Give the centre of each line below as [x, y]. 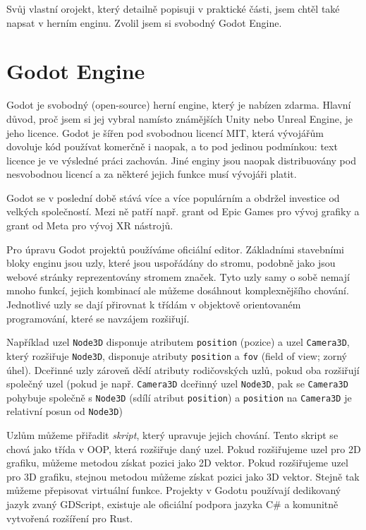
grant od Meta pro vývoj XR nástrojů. [90, 225]
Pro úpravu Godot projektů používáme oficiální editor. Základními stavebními [175, 249]
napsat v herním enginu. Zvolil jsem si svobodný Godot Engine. [144, 22]
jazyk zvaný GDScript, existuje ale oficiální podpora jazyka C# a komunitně [172, 504]
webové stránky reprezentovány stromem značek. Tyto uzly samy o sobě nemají [178, 276]
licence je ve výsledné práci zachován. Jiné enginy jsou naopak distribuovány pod [181, 160]
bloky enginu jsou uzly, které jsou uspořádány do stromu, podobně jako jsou [171, 263]
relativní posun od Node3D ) [65, 411]
